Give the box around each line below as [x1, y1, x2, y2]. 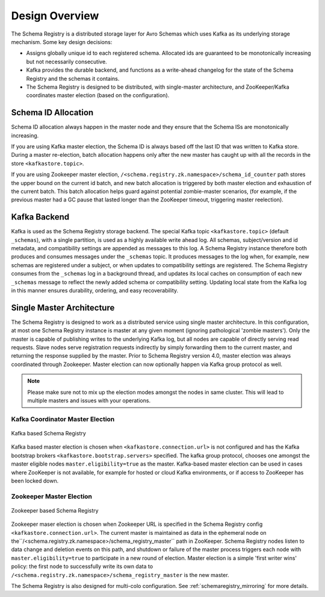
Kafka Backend [11, 212, 69, 223]
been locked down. [11, 477, 59, 484]
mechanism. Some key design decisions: [11, 38, 113, 45]
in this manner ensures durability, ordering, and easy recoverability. [11, 286, 179, 294]
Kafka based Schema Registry [11, 429, 87, 437]
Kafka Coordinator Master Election [11, 415, 115, 423]
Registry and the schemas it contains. [26, 75, 120, 82]
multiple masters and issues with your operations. [27, 397, 150, 404]
